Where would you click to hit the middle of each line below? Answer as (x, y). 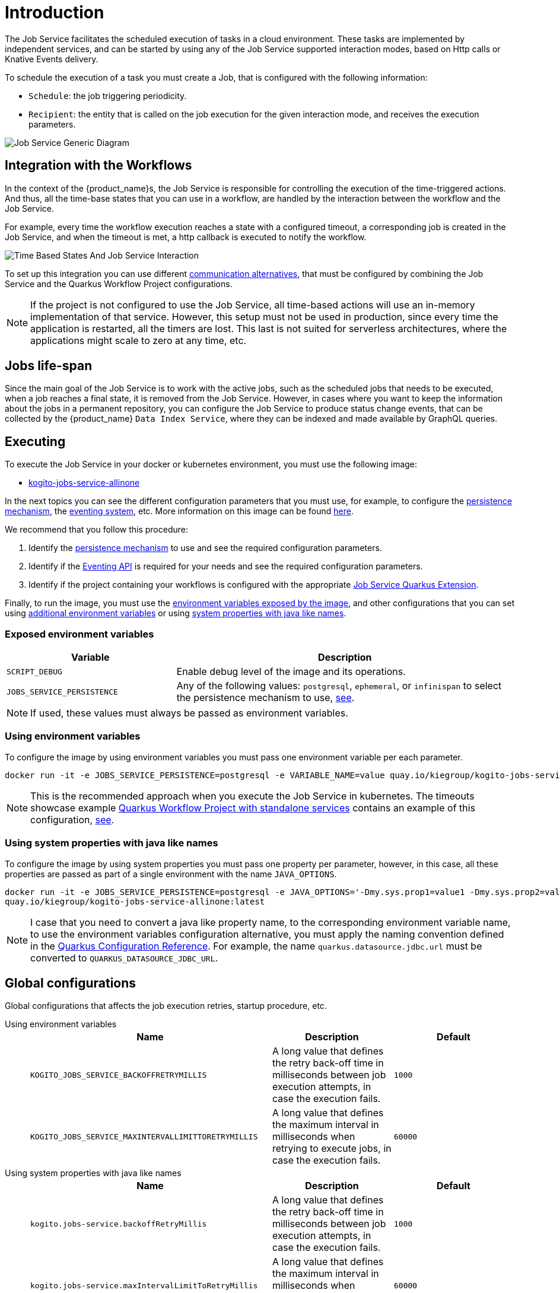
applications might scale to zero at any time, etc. (139, 340)
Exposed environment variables (79, 634)
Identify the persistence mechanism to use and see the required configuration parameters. (205, 548)
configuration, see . (72, 819)
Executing (35, 441)
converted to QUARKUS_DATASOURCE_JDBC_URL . (124, 958)
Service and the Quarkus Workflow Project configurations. (119, 284)
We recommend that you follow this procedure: (96, 530)
